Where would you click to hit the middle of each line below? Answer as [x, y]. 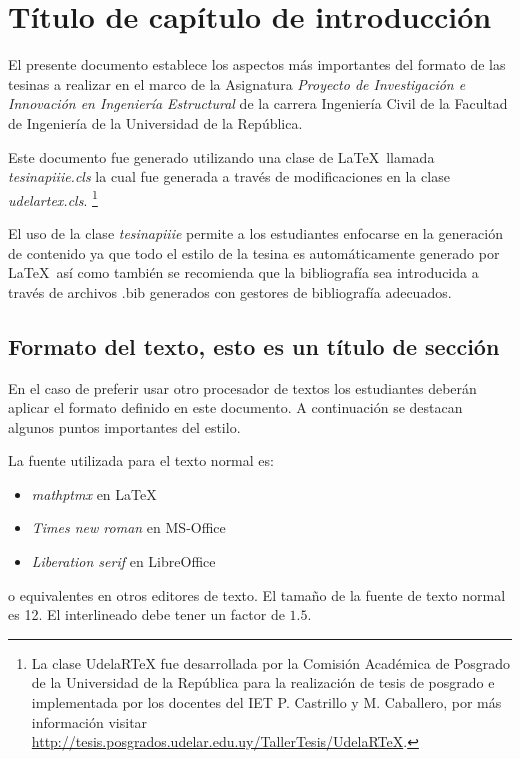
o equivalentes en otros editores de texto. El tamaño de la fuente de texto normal [257, 594]
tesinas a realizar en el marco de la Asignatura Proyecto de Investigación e [237, 83]
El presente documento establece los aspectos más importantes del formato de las [257, 64]
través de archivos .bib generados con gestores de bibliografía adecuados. [230, 291]
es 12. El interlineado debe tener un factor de [146, 614]
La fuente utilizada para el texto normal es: [141, 460]
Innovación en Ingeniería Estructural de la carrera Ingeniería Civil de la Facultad [258, 103]
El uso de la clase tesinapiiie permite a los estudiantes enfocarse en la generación [256, 232]
